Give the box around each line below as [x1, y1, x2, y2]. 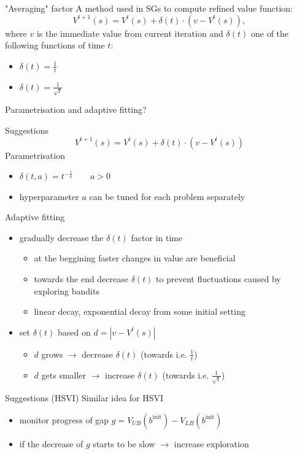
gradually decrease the [19, 231, 104, 244]
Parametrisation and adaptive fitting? [5, 103, 147, 116]
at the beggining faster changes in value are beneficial [34, 252, 236, 264]
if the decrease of [19, 437, 83, 450]
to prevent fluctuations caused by [156, 272, 281, 285]
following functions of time [5, 39, 105, 52]
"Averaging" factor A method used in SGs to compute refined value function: [5, 2, 293, 14]
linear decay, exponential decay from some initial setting [34, 305, 245, 318]
